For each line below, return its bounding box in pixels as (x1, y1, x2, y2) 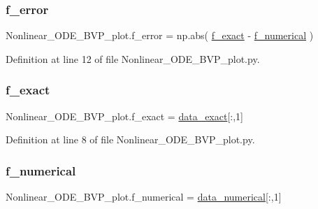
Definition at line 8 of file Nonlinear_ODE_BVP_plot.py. (6, 132, 255, 147)
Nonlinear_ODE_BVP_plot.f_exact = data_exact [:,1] (6, 108, 243, 123)
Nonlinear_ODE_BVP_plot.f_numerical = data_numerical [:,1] (6, 189, 282, 204)
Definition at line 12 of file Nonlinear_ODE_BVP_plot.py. (6, 51, 260, 66)
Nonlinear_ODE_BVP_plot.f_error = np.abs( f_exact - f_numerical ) (6, 28, 314, 43)
